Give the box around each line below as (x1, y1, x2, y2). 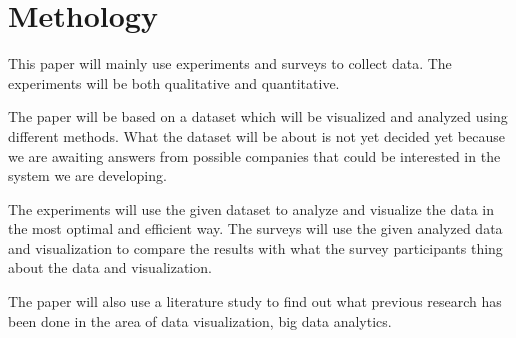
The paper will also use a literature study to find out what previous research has (8, 291, 502, 312)
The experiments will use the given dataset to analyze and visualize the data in (8, 198, 495, 219)
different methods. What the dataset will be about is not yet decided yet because (8, 125, 505, 146)
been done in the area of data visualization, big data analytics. (8, 310, 392, 331)
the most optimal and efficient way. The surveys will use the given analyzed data (8, 218, 503, 239)
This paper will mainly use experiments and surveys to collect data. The (8, 53, 452, 74)
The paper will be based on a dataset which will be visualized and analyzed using (8, 106, 508, 127)
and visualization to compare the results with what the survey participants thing (8, 237, 503, 258)
